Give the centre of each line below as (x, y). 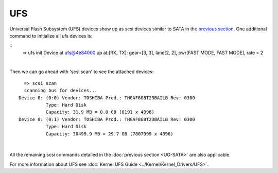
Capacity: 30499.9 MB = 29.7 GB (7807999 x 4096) (109, 134)
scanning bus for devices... (61, 91)
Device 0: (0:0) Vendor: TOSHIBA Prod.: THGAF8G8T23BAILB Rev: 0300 (107, 98)
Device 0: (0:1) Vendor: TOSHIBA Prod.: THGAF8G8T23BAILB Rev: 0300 (107, 119)
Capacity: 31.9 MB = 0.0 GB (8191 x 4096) (100, 112)
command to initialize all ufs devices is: (51, 36)
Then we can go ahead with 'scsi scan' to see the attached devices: (82, 72)
